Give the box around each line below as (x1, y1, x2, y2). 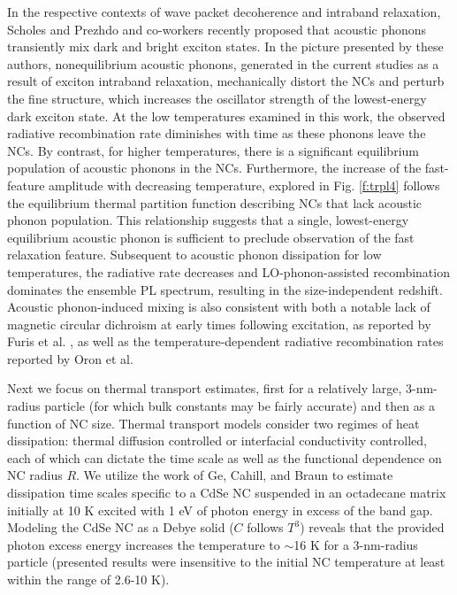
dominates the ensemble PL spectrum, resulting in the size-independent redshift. (7, 280, 443, 298)
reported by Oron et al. (7, 349, 133, 367)
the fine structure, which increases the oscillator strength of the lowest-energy (7, 89, 427, 107)
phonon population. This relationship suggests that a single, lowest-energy (7, 211, 409, 229)
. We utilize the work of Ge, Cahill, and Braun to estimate (76, 466, 393, 484)
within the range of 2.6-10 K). (7, 570, 170, 588)
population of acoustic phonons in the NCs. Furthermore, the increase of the (7, 158, 422, 177)
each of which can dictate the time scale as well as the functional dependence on (7, 448, 442, 467)
